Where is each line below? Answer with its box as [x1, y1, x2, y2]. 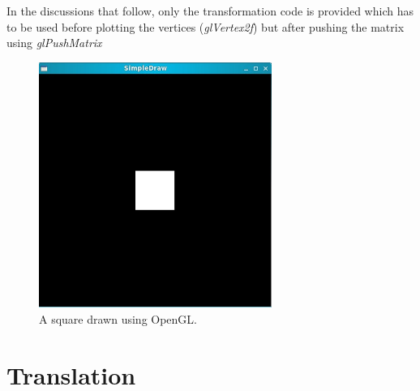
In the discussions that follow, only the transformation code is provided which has [6, 2, 414, 19]
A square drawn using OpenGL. [39, 310, 197, 327]
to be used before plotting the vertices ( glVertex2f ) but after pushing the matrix [6, 18, 405, 35]
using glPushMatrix [6, 34, 102, 51]
